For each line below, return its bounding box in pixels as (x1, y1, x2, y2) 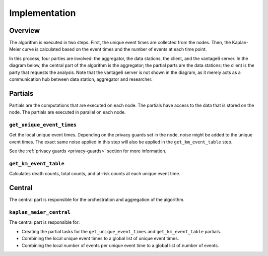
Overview (9, 26, 40, 35)
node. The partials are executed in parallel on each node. (9, 109, 126, 115)
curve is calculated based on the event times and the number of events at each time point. (22, 46, 207, 52)
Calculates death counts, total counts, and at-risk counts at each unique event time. (9, 171, 181, 177)
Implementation (9, 7, 76, 18)
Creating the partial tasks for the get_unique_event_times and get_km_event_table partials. (21, 228, 222, 234)
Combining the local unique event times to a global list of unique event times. (21, 236, 179, 242)
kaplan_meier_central (9, 209, 70, 216)
